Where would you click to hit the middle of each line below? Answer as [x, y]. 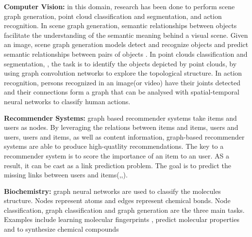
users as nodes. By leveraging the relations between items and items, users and [121, 127]
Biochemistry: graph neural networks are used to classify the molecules [112, 191]
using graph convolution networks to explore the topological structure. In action [123, 73]
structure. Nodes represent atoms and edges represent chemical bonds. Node [117, 200]
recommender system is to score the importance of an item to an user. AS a [117, 155]
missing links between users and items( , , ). [66, 175]
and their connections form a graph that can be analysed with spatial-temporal [122, 92]
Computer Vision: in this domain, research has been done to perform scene [119, 6]
